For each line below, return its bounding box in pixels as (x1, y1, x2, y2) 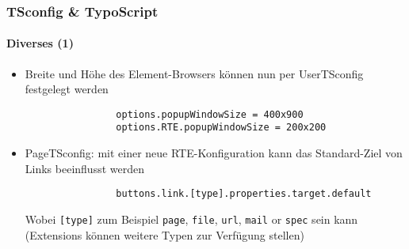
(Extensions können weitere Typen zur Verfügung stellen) (25, 226, 304, 243)
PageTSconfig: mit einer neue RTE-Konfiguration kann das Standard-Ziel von (25, 145, 403, 161)
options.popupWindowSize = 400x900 (116, 108, 304, 120)
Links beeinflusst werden (25, 160, 144, 176)
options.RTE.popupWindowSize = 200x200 (116, 122, 327, 134)
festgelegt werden (25, 81, 109, 97)
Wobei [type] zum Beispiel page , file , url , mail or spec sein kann (25, 210, 358, 227)
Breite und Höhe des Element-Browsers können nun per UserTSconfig (25, 65, 364, 81)
